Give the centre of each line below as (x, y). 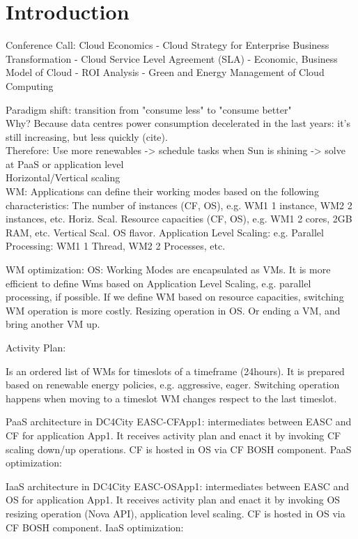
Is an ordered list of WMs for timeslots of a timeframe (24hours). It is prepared (175, 371)
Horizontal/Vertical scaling (63, 177)
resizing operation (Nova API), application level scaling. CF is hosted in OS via (176, 513)
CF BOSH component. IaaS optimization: (95, 527)
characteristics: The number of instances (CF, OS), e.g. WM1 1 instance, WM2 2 (179, 205)
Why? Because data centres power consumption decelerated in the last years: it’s (178, 123)
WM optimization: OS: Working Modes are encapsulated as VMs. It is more (168, 269)
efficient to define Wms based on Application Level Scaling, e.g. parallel (158, 283)
